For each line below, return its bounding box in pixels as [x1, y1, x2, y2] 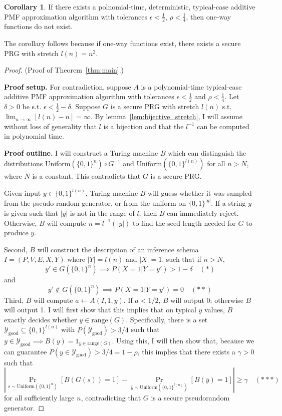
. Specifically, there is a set [126, 314, 208, 324]
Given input [4, 188, 41, 198]
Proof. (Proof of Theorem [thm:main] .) [4, 65, 124, 75]
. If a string [211, 198, 246, 208]
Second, [4, 244, 28, 254]
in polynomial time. [4, 131, 64, 141]
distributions [4, 158, 43, 169]
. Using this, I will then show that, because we [112, 335, 254, 345]
